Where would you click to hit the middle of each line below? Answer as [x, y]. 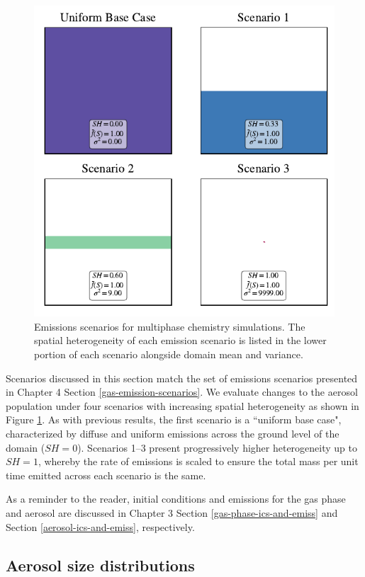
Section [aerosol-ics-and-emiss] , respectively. [100, 526]
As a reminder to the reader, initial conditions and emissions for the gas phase [176, 499]
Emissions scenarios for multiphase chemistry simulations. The [170, 326]
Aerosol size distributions [100, 565]
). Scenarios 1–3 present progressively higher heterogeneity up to [217, 447]
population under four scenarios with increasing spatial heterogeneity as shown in [182, 405]
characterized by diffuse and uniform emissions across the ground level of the [173, 433]
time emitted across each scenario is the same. [106, 475]
